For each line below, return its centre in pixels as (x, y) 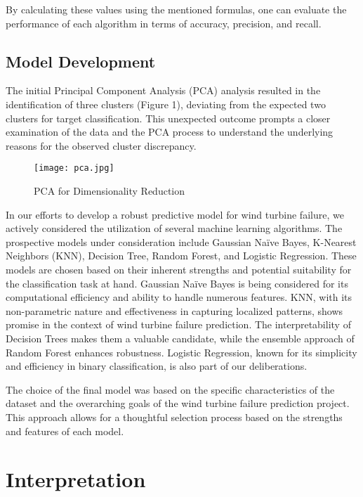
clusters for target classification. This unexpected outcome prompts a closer (168, 118)
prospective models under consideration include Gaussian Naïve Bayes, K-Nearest (181, 241)
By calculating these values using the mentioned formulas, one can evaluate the (176, 9)
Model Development (81, 61)
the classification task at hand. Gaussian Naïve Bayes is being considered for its (177, 283)
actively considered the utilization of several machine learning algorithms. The (174, 228)
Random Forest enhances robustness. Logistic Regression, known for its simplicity (181, 352)
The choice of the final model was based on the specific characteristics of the (170, 389)
